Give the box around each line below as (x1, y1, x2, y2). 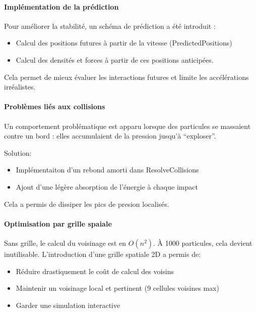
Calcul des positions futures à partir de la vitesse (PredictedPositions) (16, 37, 232, 48)
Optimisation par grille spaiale (4, 218, 112, 229)
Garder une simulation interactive (16, 299, 120, 310)
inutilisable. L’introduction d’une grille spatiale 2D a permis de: (4, 248, 201, 259)
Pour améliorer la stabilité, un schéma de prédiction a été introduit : (4, 20, 216, 31)
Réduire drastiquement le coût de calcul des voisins (16, 265, 174, 276)
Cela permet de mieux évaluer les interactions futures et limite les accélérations (4, 71, 249, 82)
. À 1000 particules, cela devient (153, 237, 252, 248)
